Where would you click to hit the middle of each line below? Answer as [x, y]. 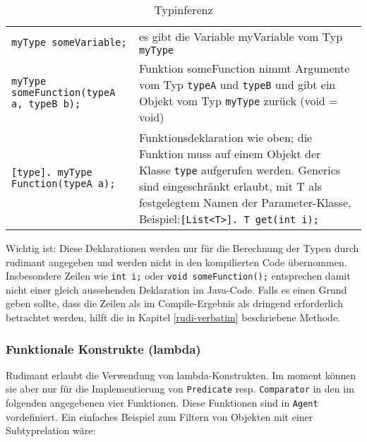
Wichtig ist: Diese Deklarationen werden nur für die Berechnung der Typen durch [182, 248]
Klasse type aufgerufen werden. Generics [240, 170]
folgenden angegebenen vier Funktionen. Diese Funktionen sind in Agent [162, 403]
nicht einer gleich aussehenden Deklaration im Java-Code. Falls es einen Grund [176, 289]
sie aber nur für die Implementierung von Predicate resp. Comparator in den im [180, 389]
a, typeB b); [46, 104]
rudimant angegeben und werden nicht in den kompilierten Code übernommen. [176, 262]
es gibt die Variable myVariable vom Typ [241, 36]
